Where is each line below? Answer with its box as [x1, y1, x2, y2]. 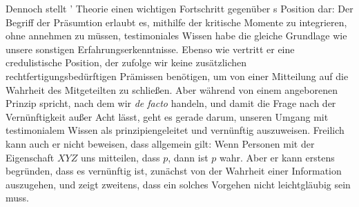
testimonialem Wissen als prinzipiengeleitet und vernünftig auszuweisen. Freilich [6, 123, 345, 137]
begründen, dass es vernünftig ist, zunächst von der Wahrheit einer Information [6, 164, 342, 178]
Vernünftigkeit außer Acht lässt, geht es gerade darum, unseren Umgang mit [6, 109, 329, 124]
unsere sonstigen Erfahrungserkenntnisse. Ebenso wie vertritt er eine [6, 41, 295, 56]
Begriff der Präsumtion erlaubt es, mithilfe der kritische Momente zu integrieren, [6, 14, 347, 29]
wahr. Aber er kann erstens [219, 150, 335, 164]
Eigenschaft [6, 150, 55, 164]
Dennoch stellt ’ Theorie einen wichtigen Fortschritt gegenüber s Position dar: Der [6, 1, 353, 15]
